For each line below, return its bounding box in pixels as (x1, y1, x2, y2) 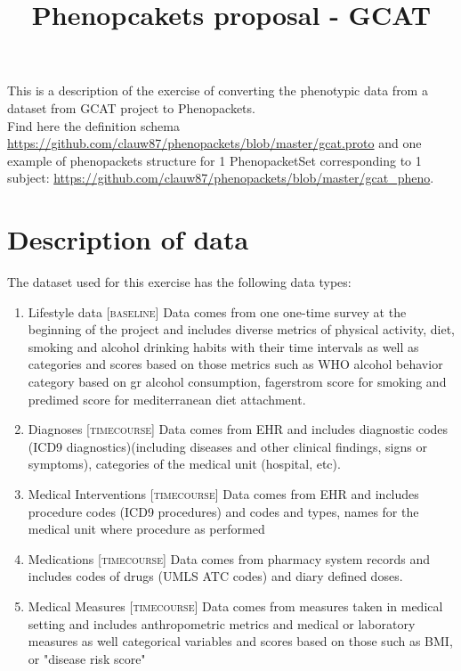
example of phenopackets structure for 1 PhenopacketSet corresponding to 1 (7, 151, 422, 169)
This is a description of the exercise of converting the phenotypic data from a (7, 81, 428, 100)
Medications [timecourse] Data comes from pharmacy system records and (28, 549, 431, 568)
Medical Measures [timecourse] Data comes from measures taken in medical (28, 596, 443, 615)
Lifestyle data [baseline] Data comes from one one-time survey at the (28, 302, 407, 321)
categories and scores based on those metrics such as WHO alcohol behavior (28, 355, 443, 373)
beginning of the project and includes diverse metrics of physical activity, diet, (28, 320, 455, 339)
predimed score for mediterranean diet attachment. (28, 389, 306, 408)
